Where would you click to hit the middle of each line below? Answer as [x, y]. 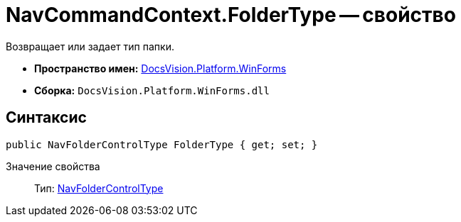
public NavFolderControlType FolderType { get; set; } [162, 144]
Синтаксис [46, 118]
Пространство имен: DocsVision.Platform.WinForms [160, 68]
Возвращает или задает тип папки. [90, 46]
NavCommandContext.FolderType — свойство [231, 15]
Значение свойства [53, 166]
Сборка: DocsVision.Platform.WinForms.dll [152, 90]
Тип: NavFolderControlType [99, 188]
